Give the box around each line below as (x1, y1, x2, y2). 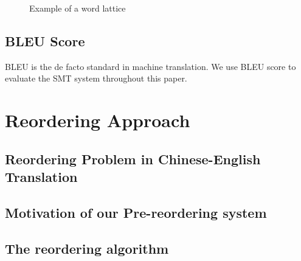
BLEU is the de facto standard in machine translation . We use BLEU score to (5, 60, 296, 72)
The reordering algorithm (5, 238, 169, 257)
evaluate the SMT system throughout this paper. (5, 72, 187, 85)
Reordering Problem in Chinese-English (5, 149, 261, 168)
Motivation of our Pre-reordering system (5, 203, 267, 221)
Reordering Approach (5, 108, 190, 133)
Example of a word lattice (29, 2, 126, 14)
